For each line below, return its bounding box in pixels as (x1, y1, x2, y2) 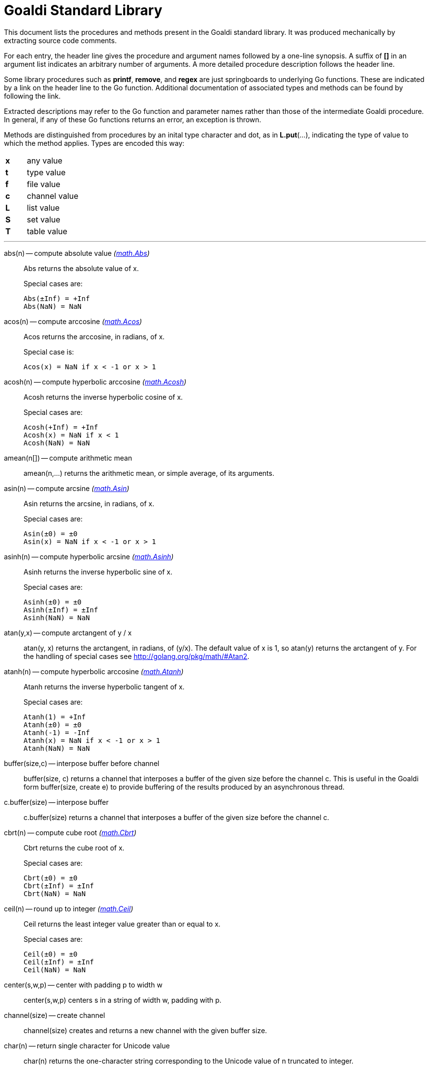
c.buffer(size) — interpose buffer (4, 797, 109, 806)
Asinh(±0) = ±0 (24, 598, 82, 606)
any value (27, 155, 63, 165)
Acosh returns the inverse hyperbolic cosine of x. (24, 392, 183, 401)
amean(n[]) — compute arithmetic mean (4, 453, 132, 462)
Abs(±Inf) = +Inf (24, 294, 90, 302)
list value (27, 202, 60, 213)
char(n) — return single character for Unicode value (4, 1041, 170, 1050)
